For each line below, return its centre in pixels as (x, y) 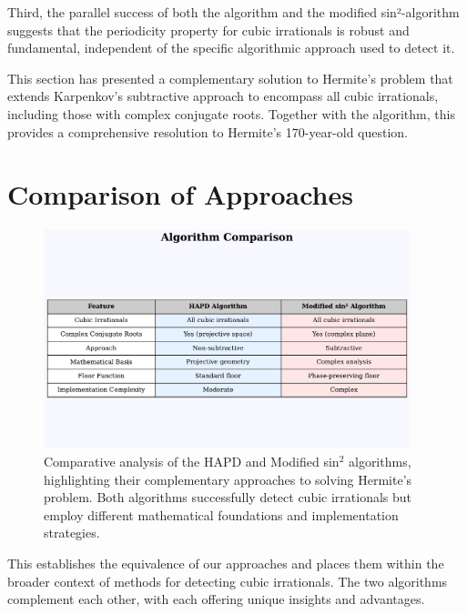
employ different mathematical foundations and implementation (221, 514)
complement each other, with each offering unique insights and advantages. (216, 599)
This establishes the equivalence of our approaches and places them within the (226, 563)
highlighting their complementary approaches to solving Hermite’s (228, 479)
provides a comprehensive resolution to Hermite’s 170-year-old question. (208, 131)
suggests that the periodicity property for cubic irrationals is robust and (208, 30)
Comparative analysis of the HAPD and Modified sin (192, 461)
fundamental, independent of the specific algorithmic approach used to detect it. (231, 48)
